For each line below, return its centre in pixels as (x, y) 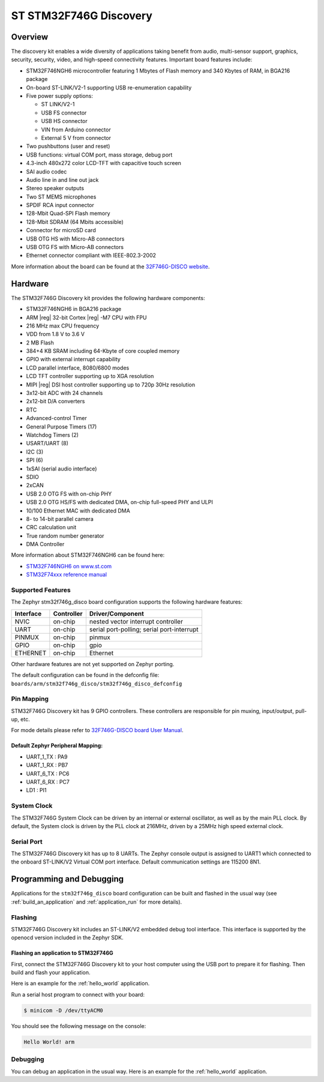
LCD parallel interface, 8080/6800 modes (78, 368)
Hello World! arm (49, 1042)
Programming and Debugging (67, 879)
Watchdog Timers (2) (52, 434)
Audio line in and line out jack (62, 179)
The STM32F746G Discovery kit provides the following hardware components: (108, 298)
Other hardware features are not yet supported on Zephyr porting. (93, 664)
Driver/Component (116, 613)
